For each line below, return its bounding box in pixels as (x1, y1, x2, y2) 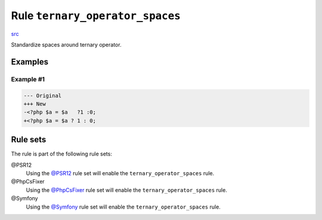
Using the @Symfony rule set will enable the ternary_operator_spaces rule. (26, 203, 221, 210)
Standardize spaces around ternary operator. (11, 41, 122, 48)
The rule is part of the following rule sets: (11, 150, 113, 158)
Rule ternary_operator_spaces (11, 9, 181, 22)
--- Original (23, 92, 62, 99)
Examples (11, 57, 49, 67)
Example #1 (11, 75, 45, 83)
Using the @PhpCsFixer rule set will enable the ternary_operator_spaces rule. (26, 186, 228, 194)
